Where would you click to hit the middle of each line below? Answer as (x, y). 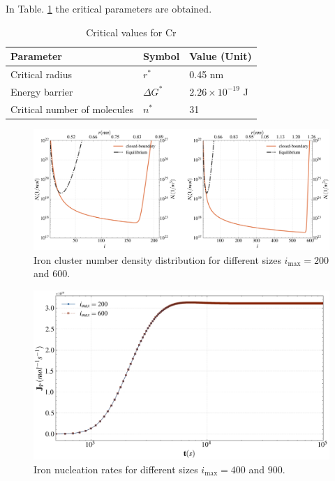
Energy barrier (42, 91)
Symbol (161, 56)
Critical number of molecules (72, 109)
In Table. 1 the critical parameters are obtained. (109, 8)
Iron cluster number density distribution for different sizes (157, 259)
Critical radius (42, 74)
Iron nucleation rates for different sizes (116, 469)
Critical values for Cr (131, 32)
